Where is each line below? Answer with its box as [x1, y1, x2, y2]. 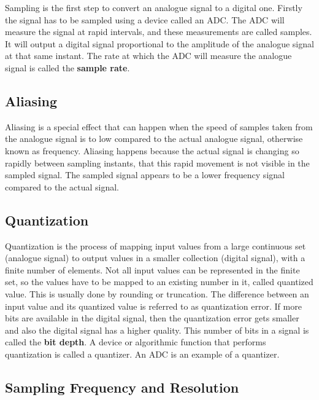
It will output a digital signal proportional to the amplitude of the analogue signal [5, 37, 314, 50]
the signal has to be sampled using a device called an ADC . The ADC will [5, 13, 285, 26]
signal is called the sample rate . [5, 61, 130, 74]
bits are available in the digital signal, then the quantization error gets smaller [5, 312, 299, 324]
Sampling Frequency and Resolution [5, 377, 239, 396]
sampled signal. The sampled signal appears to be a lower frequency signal [5, 168, 285, 181]
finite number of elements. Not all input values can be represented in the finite [5, 263, 300, 276]
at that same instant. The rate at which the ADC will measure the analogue [5, 49, 292, 62]
